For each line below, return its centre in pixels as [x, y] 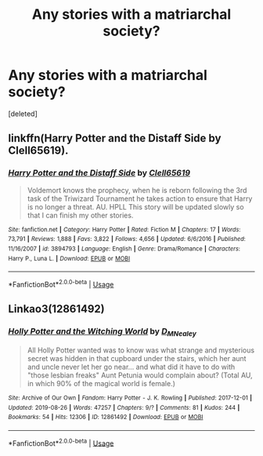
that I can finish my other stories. [80, 215]
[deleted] [23, 113]
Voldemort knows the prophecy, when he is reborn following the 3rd [137, 190]
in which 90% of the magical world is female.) [101, 383]
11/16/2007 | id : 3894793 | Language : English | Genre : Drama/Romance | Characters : [124, 249]
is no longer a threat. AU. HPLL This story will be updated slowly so [135, 206]
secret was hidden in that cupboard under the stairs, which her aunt [137, 358]
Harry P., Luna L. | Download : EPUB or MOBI [69, 258]
